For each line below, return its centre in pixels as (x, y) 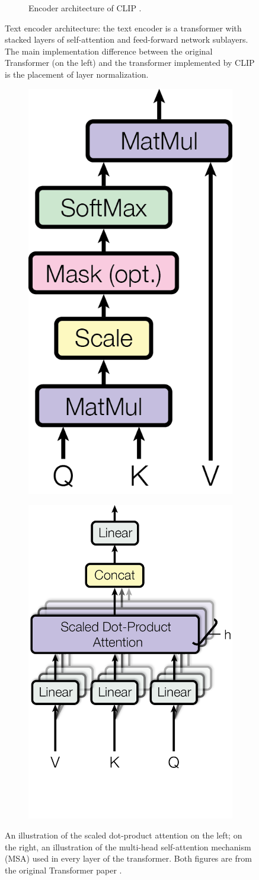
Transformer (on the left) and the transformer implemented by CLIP (130, 63)
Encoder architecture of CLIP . (85, 8)
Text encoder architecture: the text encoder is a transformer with (123, 28)
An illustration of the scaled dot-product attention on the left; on (124, 835)
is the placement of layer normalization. (77, 74)
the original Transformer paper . (63, 870)
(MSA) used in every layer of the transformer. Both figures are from (128, 858)
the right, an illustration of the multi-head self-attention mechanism (128, 846)
